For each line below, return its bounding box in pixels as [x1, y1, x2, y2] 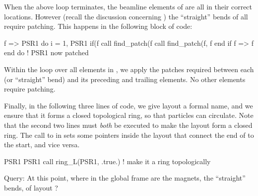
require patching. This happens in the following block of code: [4, 21, 193, 31]
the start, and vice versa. [4, 139, 80, 150]
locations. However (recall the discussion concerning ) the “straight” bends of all [4, 11, 248, 21]
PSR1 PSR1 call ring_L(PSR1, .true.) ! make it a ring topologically [4, 156, 211, 166]
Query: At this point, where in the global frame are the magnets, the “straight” [4, 173, 246, 183]
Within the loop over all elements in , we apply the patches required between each [4, 64, 254, 74]
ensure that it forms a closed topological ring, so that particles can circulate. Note [4, 110, 254, 120]
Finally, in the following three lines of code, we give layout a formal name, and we [4, 100, 253, 110]
